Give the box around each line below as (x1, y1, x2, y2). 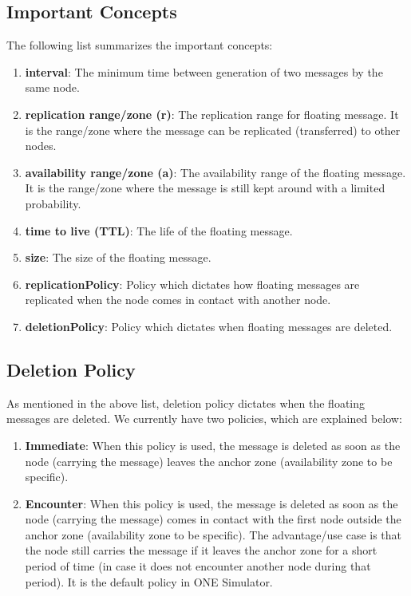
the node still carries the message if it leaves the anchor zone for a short (25, 542, 377, 559)
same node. (25, 79, 80, 96)
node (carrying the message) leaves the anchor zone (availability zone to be (25, 452, 393, 469)
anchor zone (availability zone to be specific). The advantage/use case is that (25, 526, 402, 543)
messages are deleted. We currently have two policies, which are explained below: (6, 410, 402, 427)
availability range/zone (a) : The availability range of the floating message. (25, 164, 406, 180)
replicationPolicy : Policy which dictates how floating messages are (25, 275, 360, 292)
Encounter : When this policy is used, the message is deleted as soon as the (25, 495, 398, 511)
